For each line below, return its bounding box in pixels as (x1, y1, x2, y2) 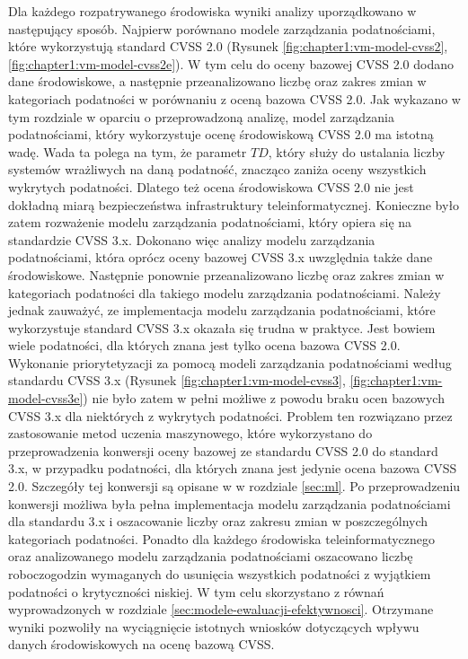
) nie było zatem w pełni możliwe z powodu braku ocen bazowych (83, 389, 445, 408)
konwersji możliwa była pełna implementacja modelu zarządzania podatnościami (8, 494, 451, 513)
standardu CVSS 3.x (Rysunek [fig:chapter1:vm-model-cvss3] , (8, 371, 346, 390)
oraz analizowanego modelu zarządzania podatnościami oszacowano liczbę (8, 547, 413, 566)
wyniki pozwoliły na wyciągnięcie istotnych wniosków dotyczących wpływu (8, 617, 419, 636)
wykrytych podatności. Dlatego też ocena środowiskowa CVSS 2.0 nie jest (8, 177, 414, 196)
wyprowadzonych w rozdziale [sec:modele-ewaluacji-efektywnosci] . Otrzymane (8, 600, 434, 619)
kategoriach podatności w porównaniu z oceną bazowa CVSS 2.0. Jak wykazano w (8, 89, 461, 108)
